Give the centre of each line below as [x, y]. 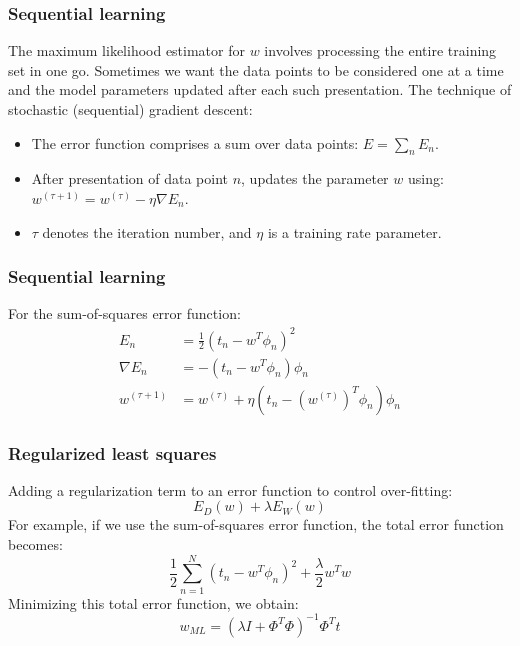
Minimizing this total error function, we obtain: [153, 602]
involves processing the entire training [380, 50]
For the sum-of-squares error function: [124, 313]
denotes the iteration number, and [147, 231]
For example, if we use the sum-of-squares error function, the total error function [256, 524]
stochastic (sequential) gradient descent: [130, 109]
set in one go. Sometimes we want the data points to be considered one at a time [256, 69]
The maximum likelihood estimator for [126, 50]
